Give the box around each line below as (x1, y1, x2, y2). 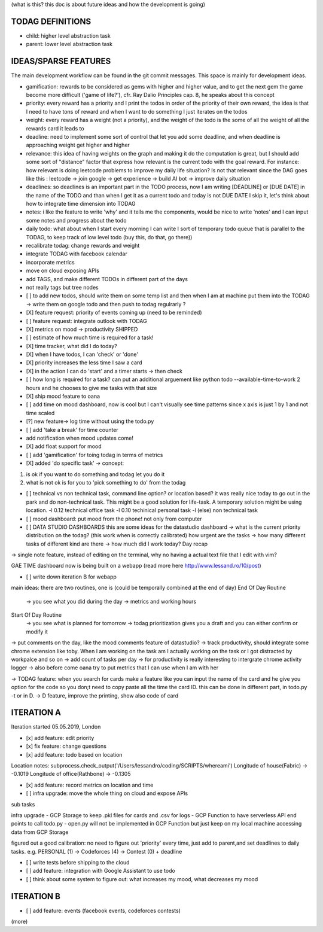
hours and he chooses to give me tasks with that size (26, 384, 157, 391)
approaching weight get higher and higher (26, 141, 130, 149)
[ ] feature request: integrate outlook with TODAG (26, 317, 147, 324)
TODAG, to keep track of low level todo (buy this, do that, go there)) (26, 233, 193, 240)
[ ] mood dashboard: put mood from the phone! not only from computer (26, 515, 202, 522)
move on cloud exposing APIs (26, 267, 100, 275)
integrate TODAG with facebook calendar (26, 250, 128, 257)
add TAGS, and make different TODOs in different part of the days (26, 275, 188, 282)
